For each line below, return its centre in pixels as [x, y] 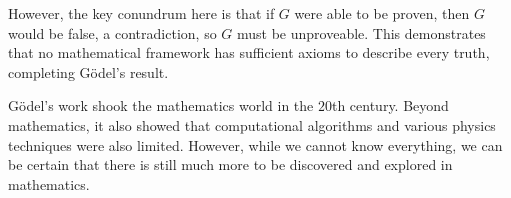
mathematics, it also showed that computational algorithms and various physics [252, 124]
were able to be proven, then [382, 13]
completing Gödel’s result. [88, 71]
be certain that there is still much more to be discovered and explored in [230, 164]
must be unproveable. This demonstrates [361, 32]
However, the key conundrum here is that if [141, 13]
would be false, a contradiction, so [112, 32]
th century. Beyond [390, 105]
